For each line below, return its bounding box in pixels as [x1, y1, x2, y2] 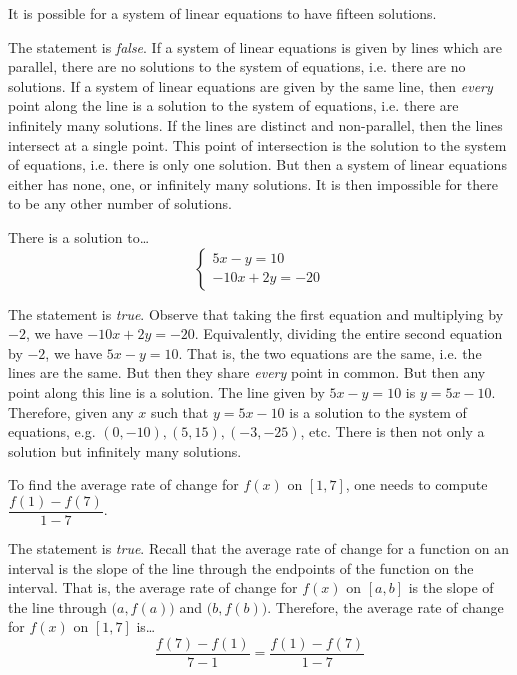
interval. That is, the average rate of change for [8, 577, 298, 598]
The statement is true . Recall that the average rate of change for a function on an [8, 537, 509, 558]
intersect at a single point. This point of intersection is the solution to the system [8, 134, 507, 155]
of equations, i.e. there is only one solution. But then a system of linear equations [8, 154, 507, 175]
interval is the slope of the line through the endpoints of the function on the [8, 557, 474, 578]
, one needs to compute [345, 474, 488, 495]
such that [151, 401, 209, 422]
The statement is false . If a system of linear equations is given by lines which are [8, 36, 503, 57]
